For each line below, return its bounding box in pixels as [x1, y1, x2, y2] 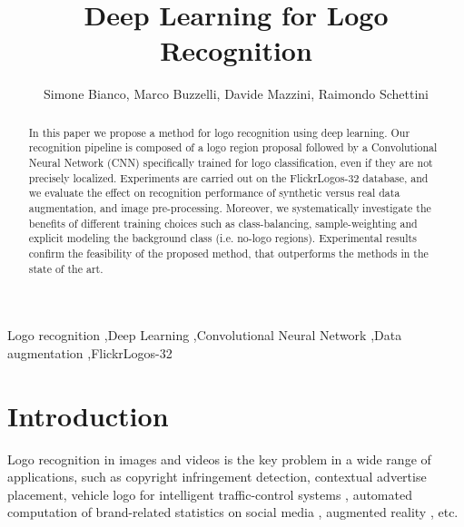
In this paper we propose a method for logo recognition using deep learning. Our [28, 124, 410, 140]
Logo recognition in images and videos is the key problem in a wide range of [7, 449, 431, 468]
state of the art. [28, 260, 104, 276]
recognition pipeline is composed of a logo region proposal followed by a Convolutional [28, 140, 438, 155]
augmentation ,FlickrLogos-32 [7, 343, 173, 362]
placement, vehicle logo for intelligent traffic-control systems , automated [7, 484, 412, 503]
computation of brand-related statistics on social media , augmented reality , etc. [7, 503, 459, 522]
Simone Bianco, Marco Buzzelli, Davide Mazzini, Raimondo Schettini [44, 84, 429, 103]
